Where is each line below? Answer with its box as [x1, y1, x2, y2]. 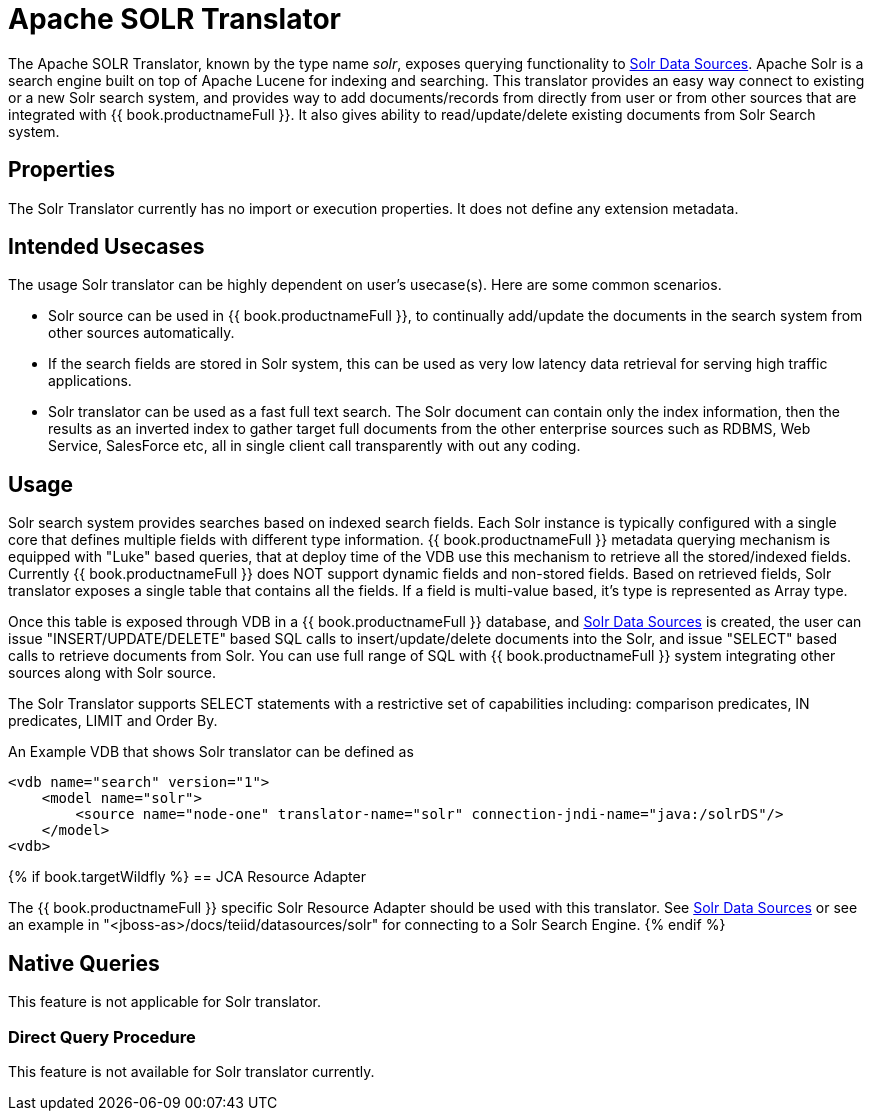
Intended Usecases [8, 234, 205, 260]
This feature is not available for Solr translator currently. [8, 1062, 375, 1080]
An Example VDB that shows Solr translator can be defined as [8, 743, 414, 761]
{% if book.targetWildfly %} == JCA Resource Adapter [8, 868, 366, 886]
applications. [48, 372, 132, 390]
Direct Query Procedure [8, 1026, 196, 1047]
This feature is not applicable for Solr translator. [8, 993, 321, 1011]
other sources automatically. [48, 324, 235, 342]
